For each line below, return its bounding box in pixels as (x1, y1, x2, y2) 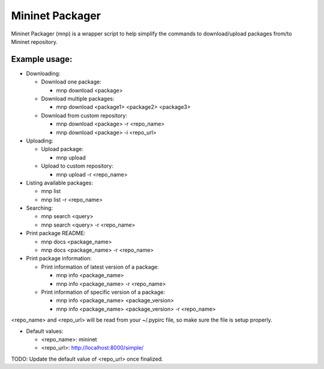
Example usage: (11, 54, 73, 64)
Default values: (26, 328, 64, 335)
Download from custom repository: (41, 112, 127, 119)
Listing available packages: (26, 179, 93, 186)
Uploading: (26, 137, 53, 144)
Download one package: (41, 78, 101, 85)
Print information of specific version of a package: (41, 288, 165, 296)
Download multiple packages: (41, 95, 115, 102)
